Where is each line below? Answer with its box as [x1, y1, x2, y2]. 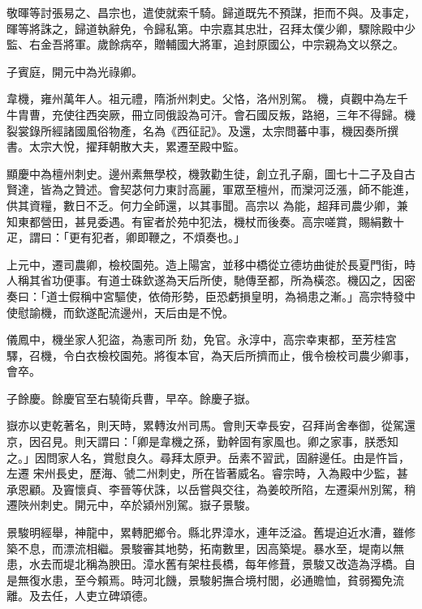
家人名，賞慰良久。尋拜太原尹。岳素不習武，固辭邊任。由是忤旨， [57, 448, 410, 465]
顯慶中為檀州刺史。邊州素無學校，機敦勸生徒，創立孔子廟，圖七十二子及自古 [6, 165, 416, 182]
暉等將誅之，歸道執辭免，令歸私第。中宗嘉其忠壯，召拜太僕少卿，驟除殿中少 [6, 19, 416, 36]
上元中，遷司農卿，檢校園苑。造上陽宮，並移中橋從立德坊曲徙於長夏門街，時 [6, 255, 416, 272]
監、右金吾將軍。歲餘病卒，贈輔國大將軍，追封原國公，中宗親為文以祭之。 [6, 36, 404, 53]
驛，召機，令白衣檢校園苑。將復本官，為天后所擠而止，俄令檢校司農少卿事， [6, 346, 416, 363]
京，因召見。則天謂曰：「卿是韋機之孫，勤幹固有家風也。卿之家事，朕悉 [6, 433, 387, 450]
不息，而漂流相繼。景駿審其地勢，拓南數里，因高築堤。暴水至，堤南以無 [17, 539, 404, 556]
